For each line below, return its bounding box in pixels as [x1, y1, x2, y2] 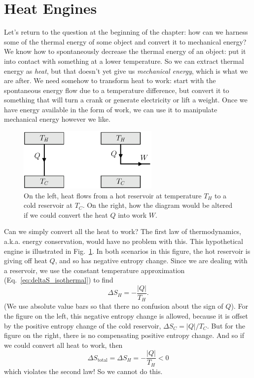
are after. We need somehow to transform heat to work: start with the [4, 75, 216, 86]
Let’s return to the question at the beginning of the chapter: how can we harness [4, 27, 248, 37]
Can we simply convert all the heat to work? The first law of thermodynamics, [4, 226, 242, 236]
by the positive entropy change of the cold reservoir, [4, 320, 161, 331]
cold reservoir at [24, 200, 73, 210]
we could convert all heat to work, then [4, 339, 123, 350]
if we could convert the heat [24, 209, 108, 220]
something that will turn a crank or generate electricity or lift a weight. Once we [4, 94, 248, 105]
